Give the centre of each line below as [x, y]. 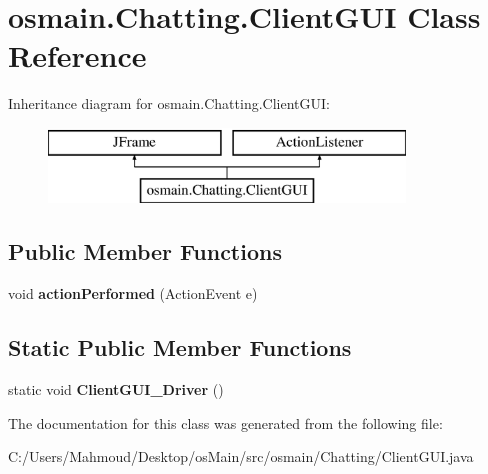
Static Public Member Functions [180, 347]
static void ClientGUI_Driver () [116, 389]
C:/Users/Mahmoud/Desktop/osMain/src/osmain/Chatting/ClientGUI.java [241, 456]
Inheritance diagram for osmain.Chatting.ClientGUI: [169, 103]
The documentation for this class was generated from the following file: [225, 422]
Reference [77, 55]
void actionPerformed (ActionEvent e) [133, 293]
